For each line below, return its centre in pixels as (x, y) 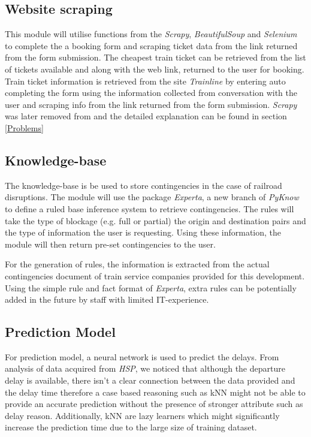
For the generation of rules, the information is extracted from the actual (137, 264)
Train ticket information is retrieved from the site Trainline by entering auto (145, 81)
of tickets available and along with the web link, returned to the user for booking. (155, 69)
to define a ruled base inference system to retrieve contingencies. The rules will (150, 208)
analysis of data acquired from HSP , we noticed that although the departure (145, 368)
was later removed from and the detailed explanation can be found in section (146, 116)
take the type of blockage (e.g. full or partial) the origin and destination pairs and (155, 220)
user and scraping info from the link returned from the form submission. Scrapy (151, 104)
